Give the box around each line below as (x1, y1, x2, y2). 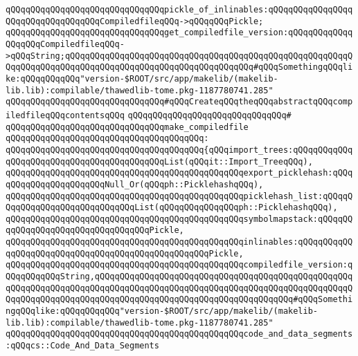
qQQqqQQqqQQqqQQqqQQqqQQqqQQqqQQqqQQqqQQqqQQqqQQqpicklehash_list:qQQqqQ (6, 191, 353, 201)
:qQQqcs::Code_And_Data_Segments (6, 341, 159, 351)
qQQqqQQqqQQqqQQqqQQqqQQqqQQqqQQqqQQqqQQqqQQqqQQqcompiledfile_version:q (6, 260, 353, 270)
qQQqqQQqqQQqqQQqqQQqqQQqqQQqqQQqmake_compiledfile (6, 122, 249, 132)
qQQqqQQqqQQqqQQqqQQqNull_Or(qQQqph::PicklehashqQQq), (6, 179, 264, 189)
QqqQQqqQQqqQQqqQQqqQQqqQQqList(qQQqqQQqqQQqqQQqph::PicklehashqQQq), (6, 203, 338, 213)
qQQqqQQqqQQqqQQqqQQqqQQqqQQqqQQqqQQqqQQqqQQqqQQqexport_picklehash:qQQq (6, 168, 353, 178)
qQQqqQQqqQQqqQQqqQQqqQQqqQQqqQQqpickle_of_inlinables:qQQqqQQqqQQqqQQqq (6, 5, 353, 15)
